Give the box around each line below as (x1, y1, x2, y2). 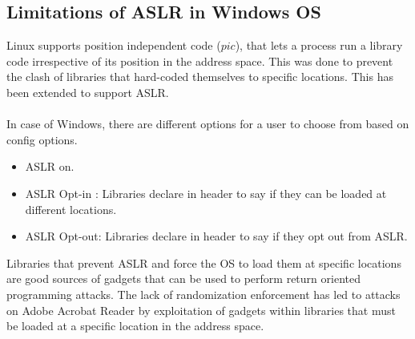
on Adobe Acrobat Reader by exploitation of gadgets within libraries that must (6, 301, 396, 318)
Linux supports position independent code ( (6, 37, 221, 54)
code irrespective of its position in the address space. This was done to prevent (6, 52, 393, 69)
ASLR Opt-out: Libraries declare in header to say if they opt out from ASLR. (25, 228, 408, 244)
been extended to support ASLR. (6, 83, 169, 100)
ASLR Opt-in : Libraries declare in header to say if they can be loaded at (25, 184, 387, 201)
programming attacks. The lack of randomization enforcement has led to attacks (6, 285, 401, 302)
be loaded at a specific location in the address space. (6, 317, 264, 334)
